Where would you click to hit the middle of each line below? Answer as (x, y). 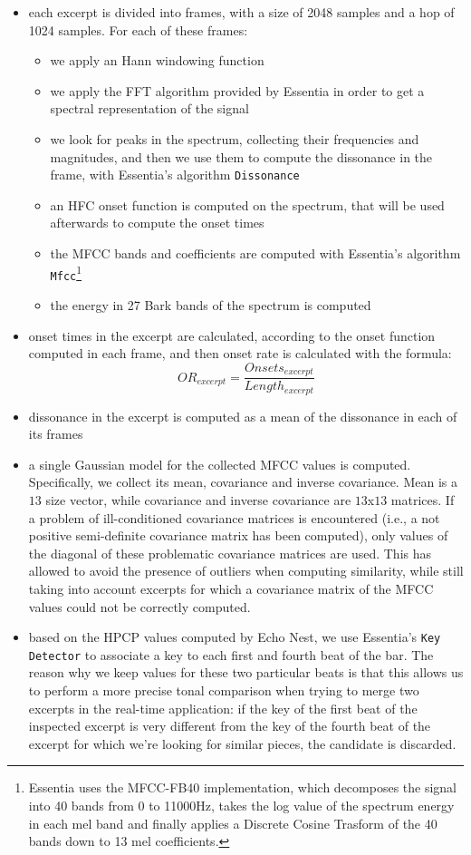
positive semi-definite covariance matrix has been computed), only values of (238, 535)
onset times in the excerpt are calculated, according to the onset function (232, 335)
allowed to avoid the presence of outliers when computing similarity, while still (246, 571)
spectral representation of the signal (149, 108)
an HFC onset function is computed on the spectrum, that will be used (247, 204)
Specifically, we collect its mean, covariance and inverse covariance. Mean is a (243, 482)
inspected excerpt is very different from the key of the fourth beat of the (230, 726)
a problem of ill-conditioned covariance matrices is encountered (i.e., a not (234, 517)
